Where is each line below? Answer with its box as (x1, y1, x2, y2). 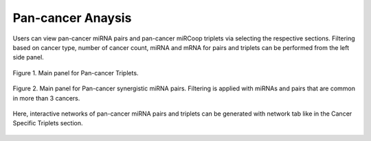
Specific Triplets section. (12, 119, 83, 127)
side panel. (12, 53, 44, 62)
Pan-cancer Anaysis (12, 10, 132, 25)
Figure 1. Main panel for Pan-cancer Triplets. (12, 68, 139, 77)
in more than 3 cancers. (12, 94, 80, 102)
